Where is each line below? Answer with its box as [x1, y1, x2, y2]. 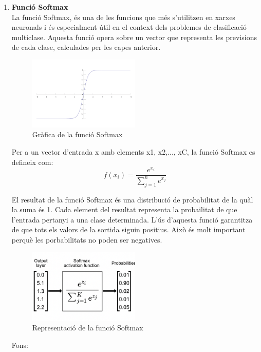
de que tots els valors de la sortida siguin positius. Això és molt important [11, 224, 246, 235]
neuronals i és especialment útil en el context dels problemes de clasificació [11, 22, 247, 32]
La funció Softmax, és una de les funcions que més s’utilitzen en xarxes [11, 11, 235, 22]
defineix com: [11, 156, 53, 167]
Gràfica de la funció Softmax [32, 129, 123, 140]
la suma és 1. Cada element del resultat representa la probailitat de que [11, 204, 237, 215]
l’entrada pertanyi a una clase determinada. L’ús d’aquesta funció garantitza [11, 214, 253, 225]
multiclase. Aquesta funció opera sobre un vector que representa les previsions [11, 31, 257, 42]
